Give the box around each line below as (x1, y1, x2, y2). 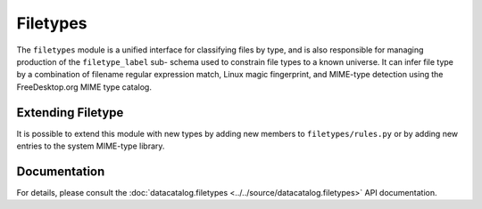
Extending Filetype (16, 105, 124, 120)
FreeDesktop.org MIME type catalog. (16, 81, 152, 92)
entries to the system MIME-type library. (16, 141, 165, 151)
